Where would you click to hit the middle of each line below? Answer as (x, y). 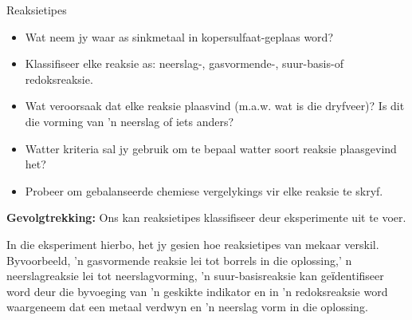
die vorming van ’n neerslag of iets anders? (129, 121)
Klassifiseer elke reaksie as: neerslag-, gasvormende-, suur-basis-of (184, 63)
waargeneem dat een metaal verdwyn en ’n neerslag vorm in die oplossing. (187, 307)
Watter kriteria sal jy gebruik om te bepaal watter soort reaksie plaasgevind (211, 148)
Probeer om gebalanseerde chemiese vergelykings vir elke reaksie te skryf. (204, 190)
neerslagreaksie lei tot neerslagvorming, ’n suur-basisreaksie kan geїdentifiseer (195, 276)
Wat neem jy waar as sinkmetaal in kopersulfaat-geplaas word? (179, 36)
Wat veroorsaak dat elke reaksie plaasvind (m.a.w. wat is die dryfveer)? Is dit (215, 106)
